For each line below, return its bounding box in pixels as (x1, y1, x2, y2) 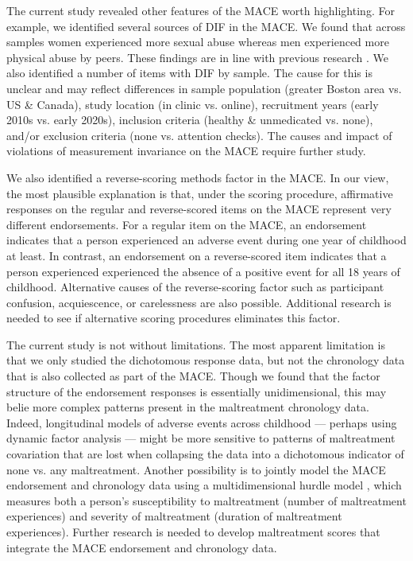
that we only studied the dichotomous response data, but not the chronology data (6, 352, 405, 368)
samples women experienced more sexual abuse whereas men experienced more (6, 33, 389, 50)
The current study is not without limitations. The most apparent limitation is (6, 336, 385, 353)
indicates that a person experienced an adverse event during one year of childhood (6, 232, 407, 248)
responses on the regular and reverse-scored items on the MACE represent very (6, 201, 392, 217)
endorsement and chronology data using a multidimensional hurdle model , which (6, 477, 402, 493)
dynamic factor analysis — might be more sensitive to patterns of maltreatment (6, 430, 396, 446)
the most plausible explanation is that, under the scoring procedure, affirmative (6, 185, 393, 201)
